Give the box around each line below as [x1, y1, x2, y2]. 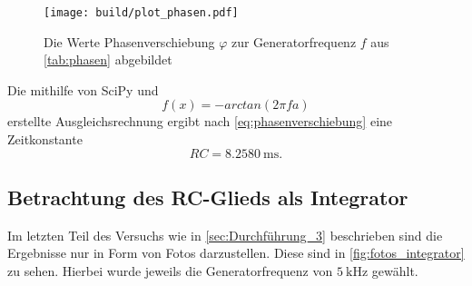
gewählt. [371, 261, 418, 281]
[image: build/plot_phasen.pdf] [44, 6, 239, 19]
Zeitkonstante [7, 130, 83, 149]
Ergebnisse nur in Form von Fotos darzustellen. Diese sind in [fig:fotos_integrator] [7, 243, 465, 262]
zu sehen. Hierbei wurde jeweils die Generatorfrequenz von [7, 261, 333, 281]
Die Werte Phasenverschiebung [44, 32, 215, 51]
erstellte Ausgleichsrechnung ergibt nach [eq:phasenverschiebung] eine [7, 112, 393, 131]
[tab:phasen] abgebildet [44, 50, 172, 69]
